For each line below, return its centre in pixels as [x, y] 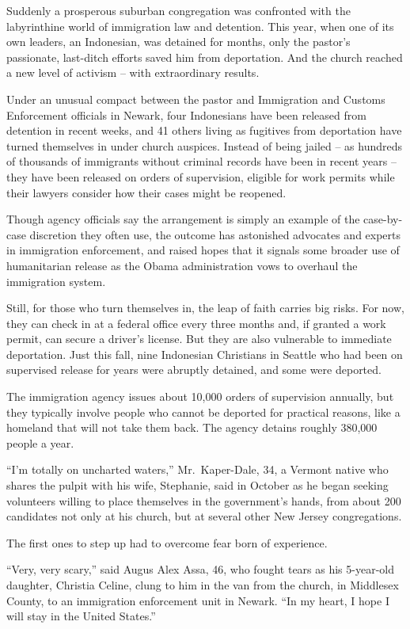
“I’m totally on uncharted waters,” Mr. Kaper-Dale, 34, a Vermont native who [197, 469]
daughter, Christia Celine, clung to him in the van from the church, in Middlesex [203, 585]
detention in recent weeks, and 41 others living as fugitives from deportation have [204, 130]
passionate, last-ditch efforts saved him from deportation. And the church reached [205, 57]
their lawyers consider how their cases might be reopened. [146, 192]
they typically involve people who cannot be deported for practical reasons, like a [203, 412]
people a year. [40, 442]
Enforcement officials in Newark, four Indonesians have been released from [186, 114]
